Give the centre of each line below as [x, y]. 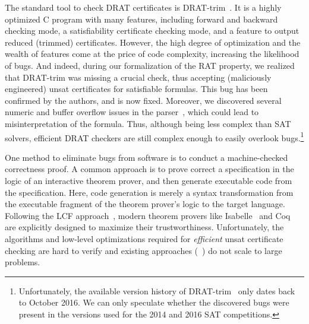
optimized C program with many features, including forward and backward [141, 19]
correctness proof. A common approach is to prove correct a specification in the [149, 169]
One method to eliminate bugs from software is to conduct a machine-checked [146, 157]
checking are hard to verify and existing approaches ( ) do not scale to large [144, 250]
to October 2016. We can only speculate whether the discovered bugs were [154, 302]
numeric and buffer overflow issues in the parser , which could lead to [132, 112]
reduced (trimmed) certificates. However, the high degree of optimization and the [153, 42]
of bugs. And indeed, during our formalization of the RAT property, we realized [150, 65]
